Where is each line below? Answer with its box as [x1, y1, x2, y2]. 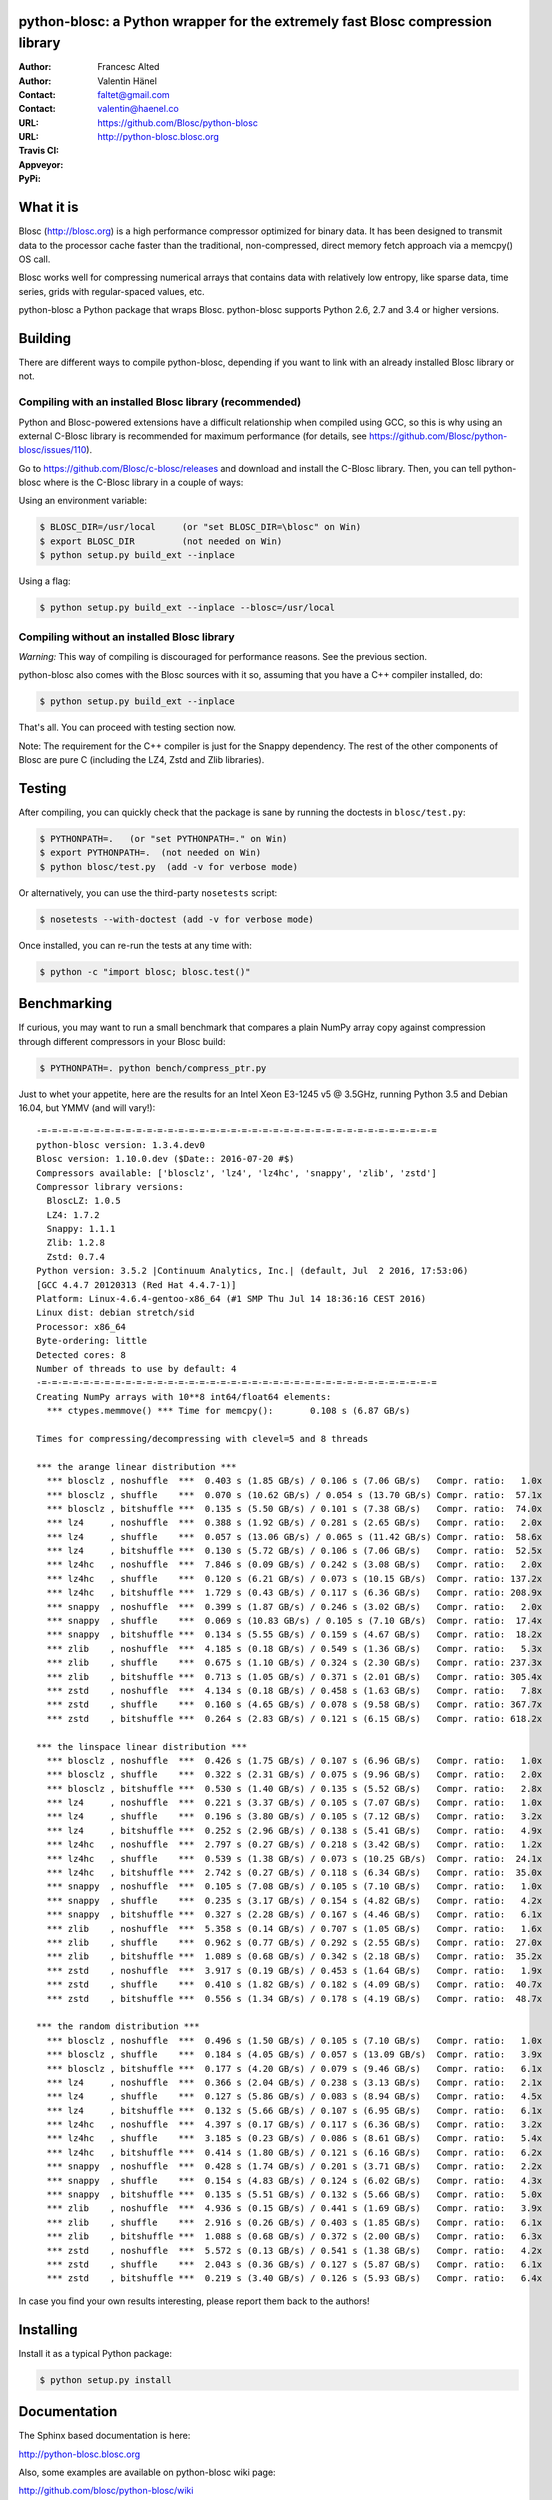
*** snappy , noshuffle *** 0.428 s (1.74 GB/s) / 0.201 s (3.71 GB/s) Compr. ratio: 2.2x [46, 2161, 543, 2172]
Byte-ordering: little [36, 1335, 148, 1347]
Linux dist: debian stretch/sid [36, 1307, 195, 1319]
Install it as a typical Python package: [18, 2347, 172, 2359]
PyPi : [18, 173, 42, 185]
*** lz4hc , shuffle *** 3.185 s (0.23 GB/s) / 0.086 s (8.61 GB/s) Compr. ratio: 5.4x [46, 2133, 543, 2144]
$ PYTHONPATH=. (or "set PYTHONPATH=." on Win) [39, 833, 288, 844]
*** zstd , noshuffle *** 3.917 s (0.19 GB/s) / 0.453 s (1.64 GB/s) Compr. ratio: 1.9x [46, 1965, 543, 1976]
